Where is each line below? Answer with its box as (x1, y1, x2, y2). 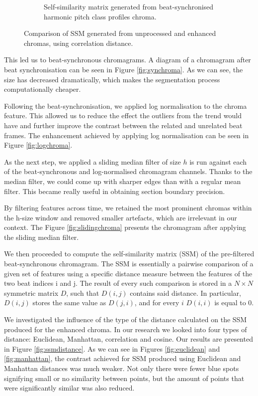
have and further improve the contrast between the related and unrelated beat (4, 120, 243, 130)
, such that (66, 287, 99, 298)
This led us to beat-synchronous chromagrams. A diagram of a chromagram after (4, 54, 251, 65)
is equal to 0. (214, 297, 254, 308)
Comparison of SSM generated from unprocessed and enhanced (24, 28, 216, 38)
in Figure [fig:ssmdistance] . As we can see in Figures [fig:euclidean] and (4, 343, 220, 354)
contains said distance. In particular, (130, 287, 241, 298)
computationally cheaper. (4, 84, 81, 94)
